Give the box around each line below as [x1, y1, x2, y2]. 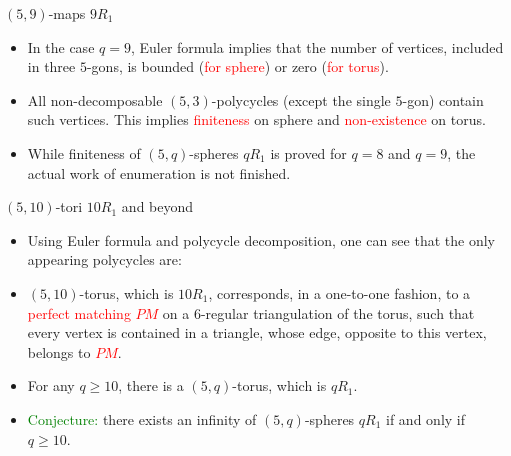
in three [27, 56, 76, 77]
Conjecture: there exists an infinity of [27, 408, 257, 429]
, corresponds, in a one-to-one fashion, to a [208, 282, 471, 303]
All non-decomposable [27, 89, 163, 110]
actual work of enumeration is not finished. [27, 162, 291, 183]
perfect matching [27, 302, 131, 323]
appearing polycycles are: [27, 249, 182, 270]
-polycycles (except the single [211, 89, 391, 110]
